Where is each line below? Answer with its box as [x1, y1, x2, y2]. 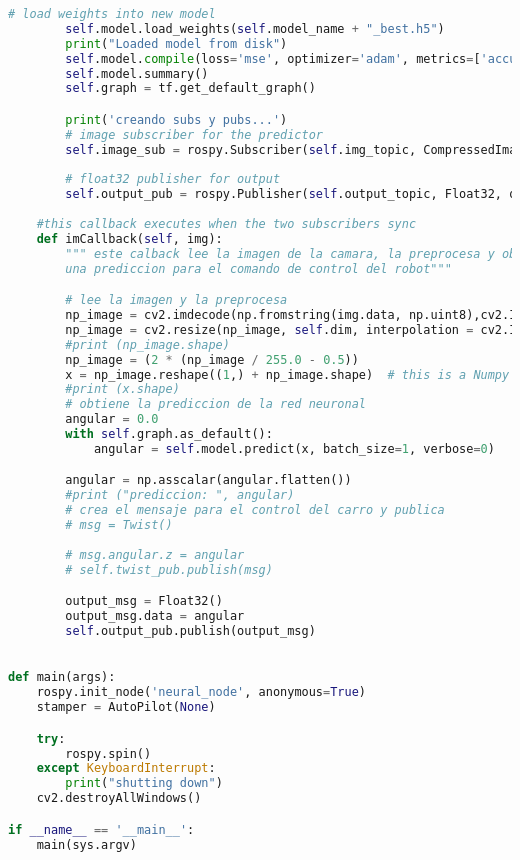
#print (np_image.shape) [65, 337, 230, 352]
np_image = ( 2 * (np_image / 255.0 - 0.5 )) [65, 352, 359, 367]
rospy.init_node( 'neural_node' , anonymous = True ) [36, 685, 366, 700]
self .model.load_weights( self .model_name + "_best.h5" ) [65, 21, 445, 36]
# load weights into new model [8, 7, 216, 21]
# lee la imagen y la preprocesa [65, 293, 288, 308]
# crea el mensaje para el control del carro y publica [65, 503, 445, 518]
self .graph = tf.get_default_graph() [65, 81, 316, 96]
